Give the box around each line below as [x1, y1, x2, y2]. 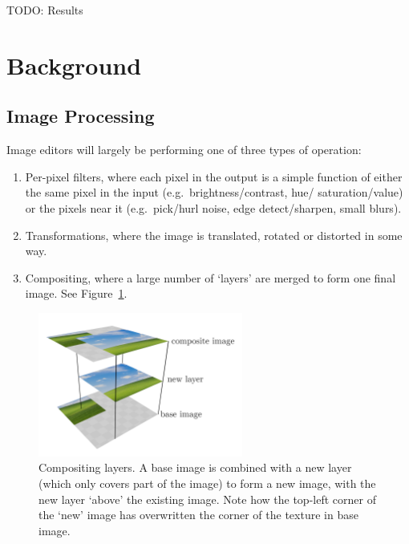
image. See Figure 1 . [25, 285, 128, 302]
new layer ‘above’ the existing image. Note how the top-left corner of [38, 490, 376, 507]
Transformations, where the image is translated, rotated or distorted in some [25, 226, 403, 243]
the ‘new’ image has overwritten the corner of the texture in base [38, 506, 358, 523]
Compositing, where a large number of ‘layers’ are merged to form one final [25, 269, 396, 286]
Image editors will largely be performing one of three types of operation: [6, 141, 362, 158]
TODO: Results [6, 2, 83, 18]
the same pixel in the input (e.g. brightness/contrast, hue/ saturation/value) [25, 184, 403, 201]
